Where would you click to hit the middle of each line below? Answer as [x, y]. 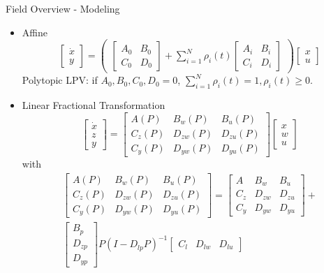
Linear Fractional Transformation [94, 105]
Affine [35, 32]
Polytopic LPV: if [60, 80]
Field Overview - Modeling [63, 8]
